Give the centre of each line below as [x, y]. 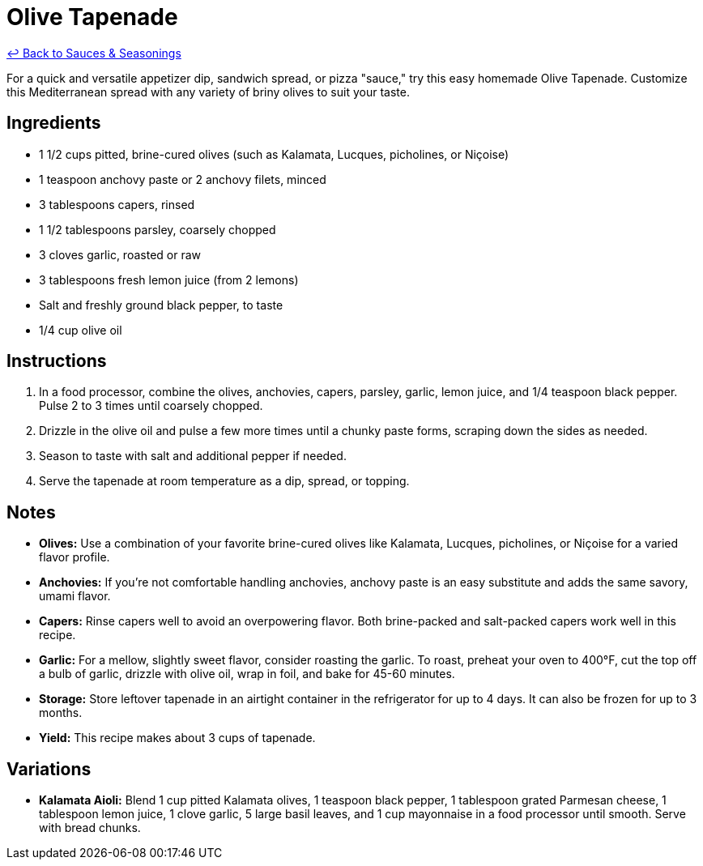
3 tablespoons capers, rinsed [117, 204]
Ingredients [54, 123]
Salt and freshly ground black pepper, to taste [161, 305]
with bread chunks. [90, 828]
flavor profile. [75, 557]
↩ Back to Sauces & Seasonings [94, 53]
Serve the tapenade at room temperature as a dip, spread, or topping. [224, 481]
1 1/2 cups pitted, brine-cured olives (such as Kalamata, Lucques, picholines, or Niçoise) [274, 154]
